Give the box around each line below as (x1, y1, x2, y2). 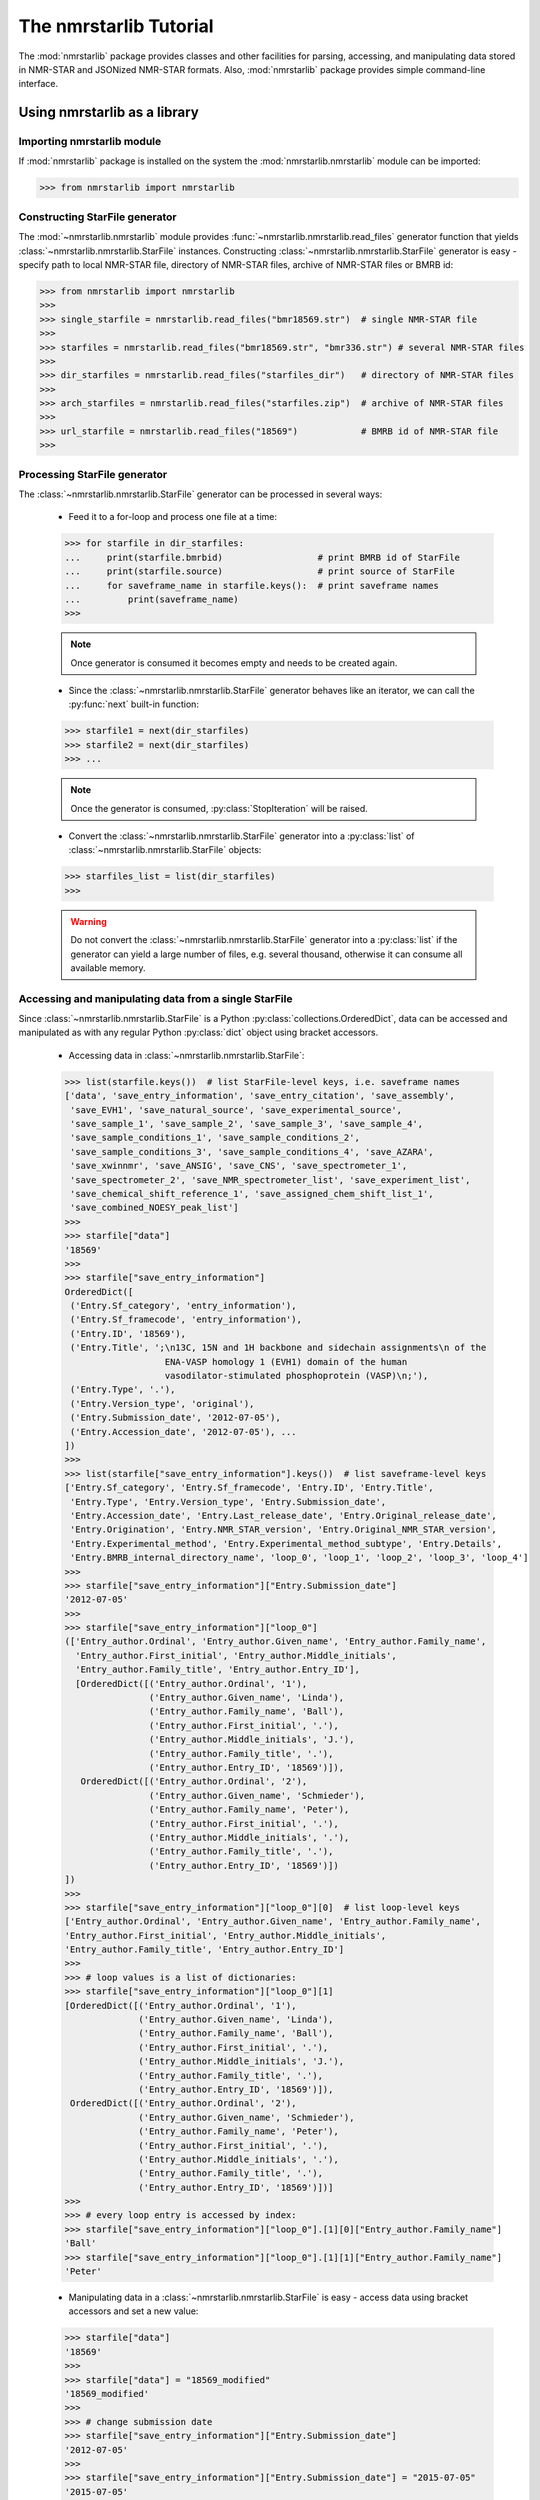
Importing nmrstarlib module (18, 135, 162, 149)
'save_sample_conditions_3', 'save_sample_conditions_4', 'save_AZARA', (70, 1146, 434, 1157)
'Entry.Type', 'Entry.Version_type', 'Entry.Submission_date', (70, 1496, 387, 1507)
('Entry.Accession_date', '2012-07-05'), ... (70, 1426, 297, 1437)
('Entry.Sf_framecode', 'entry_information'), (70, 1314, 302, 1325)
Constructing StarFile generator (18, 210, 177, 224)
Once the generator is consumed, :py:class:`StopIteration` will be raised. (70, 802, 369, 814)
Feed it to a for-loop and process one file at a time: (68, 511, 277, 523)
